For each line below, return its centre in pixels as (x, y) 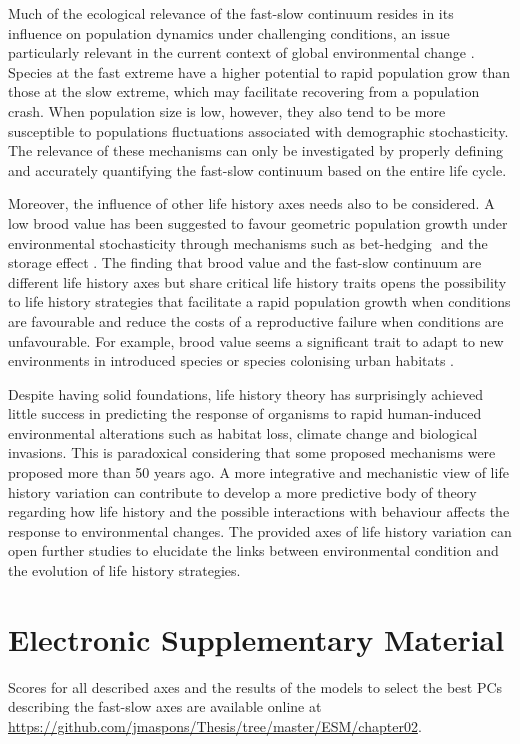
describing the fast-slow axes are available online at (165, 706)
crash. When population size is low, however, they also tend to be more (227, 110)
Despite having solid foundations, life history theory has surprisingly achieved (246, 393)
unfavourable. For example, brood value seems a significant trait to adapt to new (256, 340)
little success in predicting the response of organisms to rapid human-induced (245, 413)
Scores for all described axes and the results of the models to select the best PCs (255, 686)
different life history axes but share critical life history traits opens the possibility (257, 281)
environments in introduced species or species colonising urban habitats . (231, 360)
